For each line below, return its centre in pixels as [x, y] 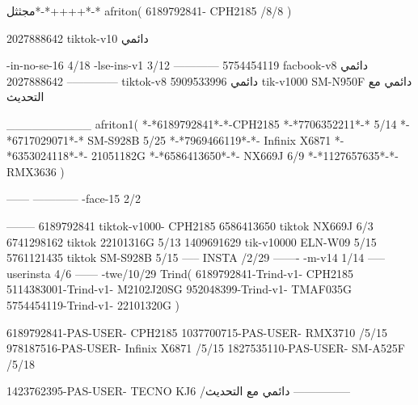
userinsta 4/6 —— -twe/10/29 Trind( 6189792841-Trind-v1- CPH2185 [180, 273]
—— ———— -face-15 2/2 [74, 198]
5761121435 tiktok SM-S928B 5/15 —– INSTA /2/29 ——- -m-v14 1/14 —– [196, 257]
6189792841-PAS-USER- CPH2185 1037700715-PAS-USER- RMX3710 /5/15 [197, 332]
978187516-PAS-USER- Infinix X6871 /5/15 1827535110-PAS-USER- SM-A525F [206, 348]
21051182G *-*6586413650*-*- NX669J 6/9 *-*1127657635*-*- [245, 156]
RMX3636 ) [36, 171]
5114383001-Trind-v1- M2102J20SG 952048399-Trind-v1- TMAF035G [179, 289]
